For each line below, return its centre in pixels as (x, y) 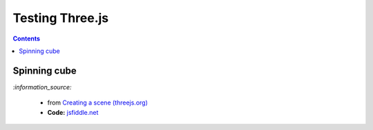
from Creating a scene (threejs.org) (98, 102)
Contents (27, 39)
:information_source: (42, 87)
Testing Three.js (61, 18)
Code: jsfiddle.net (73, 112)
